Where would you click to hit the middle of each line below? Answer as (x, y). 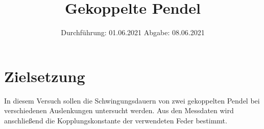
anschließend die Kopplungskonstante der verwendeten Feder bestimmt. (116, 120)
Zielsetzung (45, 76)
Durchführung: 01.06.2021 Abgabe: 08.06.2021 (133, 32)
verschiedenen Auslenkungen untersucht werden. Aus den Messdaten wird (119, 110)
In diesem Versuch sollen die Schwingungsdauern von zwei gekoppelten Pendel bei (132, 100)
